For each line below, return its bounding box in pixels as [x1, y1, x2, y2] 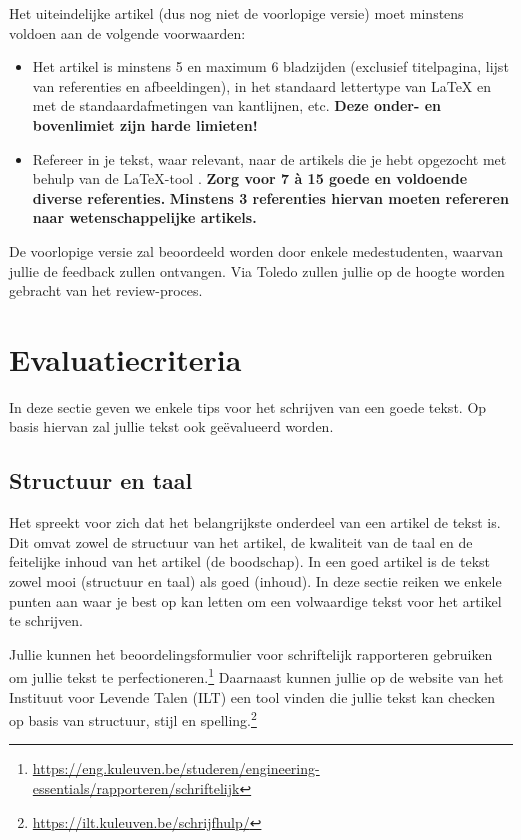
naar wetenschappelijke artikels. [32, 207, 257, 228]
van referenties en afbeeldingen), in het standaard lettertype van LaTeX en [32, 75, 492, 96]
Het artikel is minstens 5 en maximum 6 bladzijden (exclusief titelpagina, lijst [32, 56, 509, 77]
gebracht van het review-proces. [9, 280, 203, 301]
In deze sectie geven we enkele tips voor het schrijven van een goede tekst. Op [9, 396, 487, 417]
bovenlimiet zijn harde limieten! [32, 114, 258, 135]
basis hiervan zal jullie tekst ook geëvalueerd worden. [9, 416, 334, 437]
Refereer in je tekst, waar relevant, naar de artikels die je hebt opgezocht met [32, 148, 507, 169]
